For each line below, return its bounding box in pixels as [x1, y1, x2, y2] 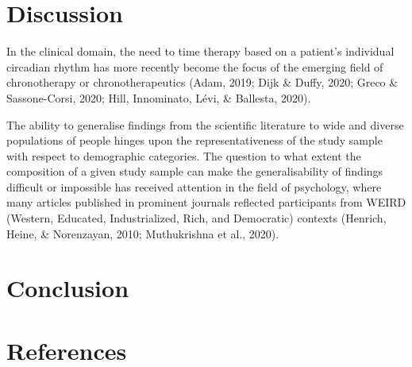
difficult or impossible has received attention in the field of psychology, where [6, 178, 382, 195]
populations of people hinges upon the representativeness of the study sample [6, 132, 383, 149]
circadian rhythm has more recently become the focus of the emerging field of [6, 58, 383, 75]
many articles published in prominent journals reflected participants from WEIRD [6, 194, 406, 211]
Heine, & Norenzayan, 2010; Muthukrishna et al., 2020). [6, 225, 279, 241]
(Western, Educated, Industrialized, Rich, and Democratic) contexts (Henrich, [6, 210, 387, 226]
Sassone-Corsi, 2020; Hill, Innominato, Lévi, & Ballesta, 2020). [6, 89, 311, 106]
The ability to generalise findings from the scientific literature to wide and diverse [6, 116, 404, 133]
